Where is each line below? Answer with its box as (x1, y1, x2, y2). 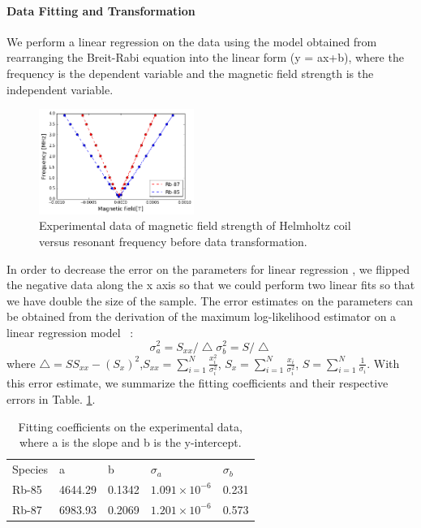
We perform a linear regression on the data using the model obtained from (6, 32, 377, 50)
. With (367, 354, 400, 371)
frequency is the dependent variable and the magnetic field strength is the (6, 64, 374, 81)
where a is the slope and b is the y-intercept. (19, 434, 242, 451)
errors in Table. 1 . (6, 391, 96, 408)
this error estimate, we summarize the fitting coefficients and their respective (6, 374, 389, 392)
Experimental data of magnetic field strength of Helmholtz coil (39, 217, 351, 234)
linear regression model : (6, 323, 134, 340)
